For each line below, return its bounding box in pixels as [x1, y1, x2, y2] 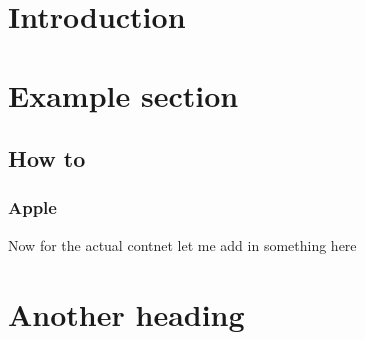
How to [8, 143, 86, 174]
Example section [8, 74, 239, 115]
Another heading [8, 293, 245, 334]
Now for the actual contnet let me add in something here [8, 234, 357, 255]
